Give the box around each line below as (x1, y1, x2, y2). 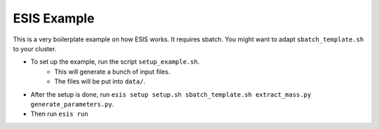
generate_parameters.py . (30, 100, 114, 108)
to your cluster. (13, 44, 57, 53)
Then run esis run (30, 109, 88, 118)
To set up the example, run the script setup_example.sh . (30, 57, 200, 66)
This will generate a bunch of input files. (54, 67, 171, 76)
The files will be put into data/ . (54, 77, 146, 86)
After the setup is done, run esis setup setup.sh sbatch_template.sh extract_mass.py (30, 90, 312, 98)
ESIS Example (13, 11, 95, 26)
